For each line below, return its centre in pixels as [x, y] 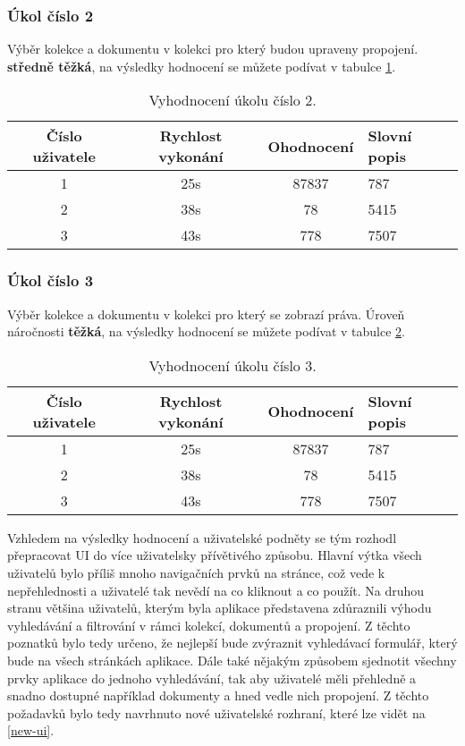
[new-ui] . [31, 730]
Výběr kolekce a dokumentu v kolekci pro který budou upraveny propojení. [213, 49]
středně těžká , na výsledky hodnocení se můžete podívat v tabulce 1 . [202, 66]
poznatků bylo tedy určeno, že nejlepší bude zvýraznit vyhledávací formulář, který [232, 643]
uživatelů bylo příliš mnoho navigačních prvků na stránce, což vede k [196, 572]
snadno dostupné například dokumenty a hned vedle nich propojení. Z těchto [218, 695]
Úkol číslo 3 [51, 280]
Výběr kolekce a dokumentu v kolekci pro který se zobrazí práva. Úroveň [206, 314]
